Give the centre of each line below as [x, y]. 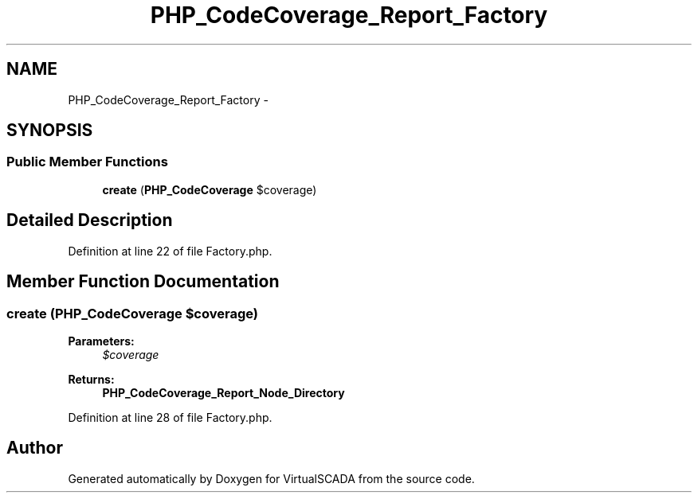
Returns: [91, 379]
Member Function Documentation [143, 282]
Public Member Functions [87, 162]
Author [35, 448]
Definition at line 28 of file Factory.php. [170, 417]
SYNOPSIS [50, 131]
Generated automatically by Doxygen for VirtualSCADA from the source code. [271, 478]
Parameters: [101, 341]
